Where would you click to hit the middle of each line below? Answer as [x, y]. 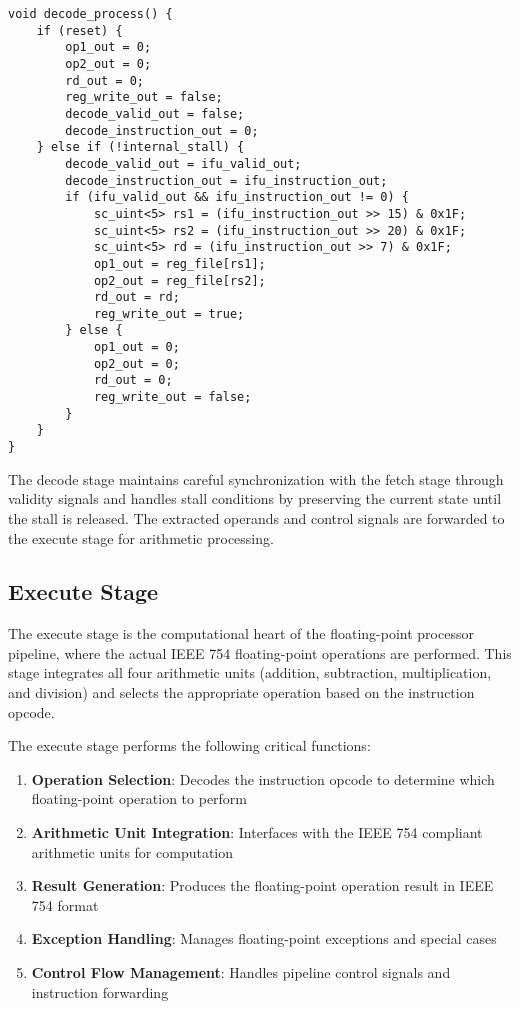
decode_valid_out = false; [155, 113]
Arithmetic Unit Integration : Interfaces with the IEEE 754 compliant [257, 832]
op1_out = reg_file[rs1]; [179, 263]
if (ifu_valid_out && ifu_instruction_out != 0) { [237, 197]
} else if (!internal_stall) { [140, 147]
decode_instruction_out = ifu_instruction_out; [226, 180]
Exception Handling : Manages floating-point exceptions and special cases [264, 938]
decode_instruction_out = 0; [162, 130]
